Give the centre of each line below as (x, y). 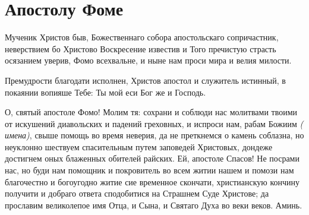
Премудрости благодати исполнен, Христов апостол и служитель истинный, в (145, 80)
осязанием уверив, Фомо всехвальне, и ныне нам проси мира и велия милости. (148, 60)
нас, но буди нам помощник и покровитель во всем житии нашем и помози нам (149, 170)
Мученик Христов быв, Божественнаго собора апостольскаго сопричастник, (142, 37)
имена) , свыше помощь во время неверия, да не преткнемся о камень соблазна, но (154, 135)
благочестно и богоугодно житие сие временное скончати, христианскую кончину (152, 181)
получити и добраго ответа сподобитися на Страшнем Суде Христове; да (137, 193)
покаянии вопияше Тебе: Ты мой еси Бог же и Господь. (105, 92)
